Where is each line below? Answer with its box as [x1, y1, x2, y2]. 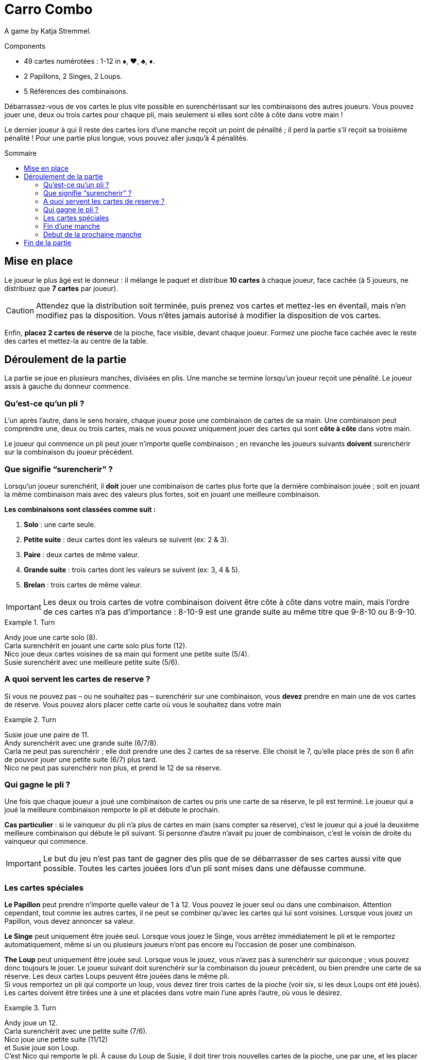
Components [4, 41, 46, 50]
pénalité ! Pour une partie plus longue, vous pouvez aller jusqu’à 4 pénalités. [4, 133, 248, 142]
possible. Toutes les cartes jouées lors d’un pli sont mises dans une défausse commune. [43, 863, 366, 874]
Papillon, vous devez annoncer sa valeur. [4, 917, 136, 926]
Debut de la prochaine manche [43, 230, 142, 238]
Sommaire [4, 148, 37, 157]
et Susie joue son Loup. [4, 1043, 80, 1052]
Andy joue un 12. [4, 1019, 58, 1027]
